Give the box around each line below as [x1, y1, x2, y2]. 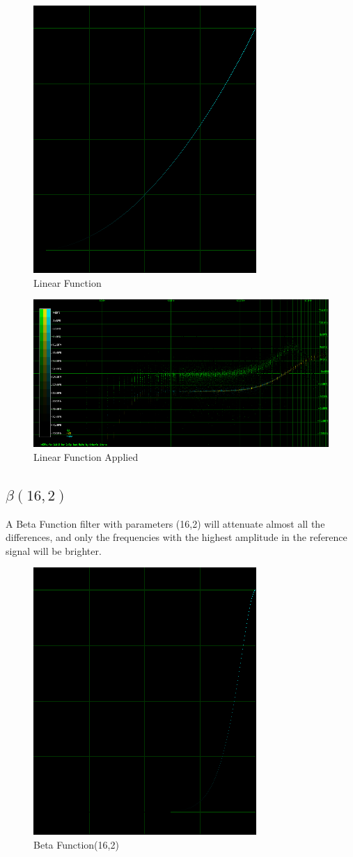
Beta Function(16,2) [33, 837, 119, 851]
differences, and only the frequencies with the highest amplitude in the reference [6, 530, 347, 544]
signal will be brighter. [6, 543, 102, 558]
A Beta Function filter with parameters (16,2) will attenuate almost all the [6, 516, 325, 530]
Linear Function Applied [33, 449, 139, 464]
